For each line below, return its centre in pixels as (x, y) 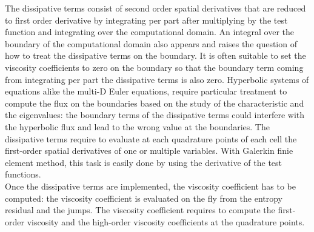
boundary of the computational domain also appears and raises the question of (151, 43)
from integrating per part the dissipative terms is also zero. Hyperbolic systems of (157, 79)
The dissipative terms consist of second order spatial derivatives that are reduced (155, 8)
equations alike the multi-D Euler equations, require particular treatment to (146, 91)
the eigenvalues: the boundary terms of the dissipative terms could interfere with (155, 115)
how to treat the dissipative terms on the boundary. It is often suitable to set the (155, 55)
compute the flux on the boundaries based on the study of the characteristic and (155, 103)
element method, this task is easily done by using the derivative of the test (144, 162)
